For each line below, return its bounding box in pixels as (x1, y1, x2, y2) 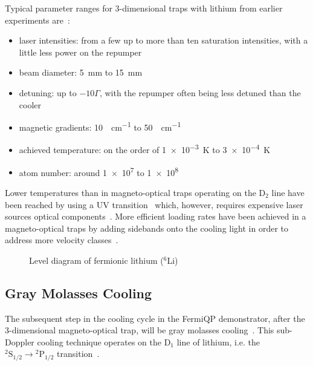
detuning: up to (19, 86, 77, 99)
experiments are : (5, 13, 70, 26)
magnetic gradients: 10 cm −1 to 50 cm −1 (19, 119, 181, 133)
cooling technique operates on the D (37, 335, 171, 348)
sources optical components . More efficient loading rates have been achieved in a (5, 210, 306, 223)
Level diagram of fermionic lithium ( (29, 253, 164, 266)
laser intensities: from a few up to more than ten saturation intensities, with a (19, 34, 308, 47)
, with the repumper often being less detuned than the (99, 86, 301, 99)
